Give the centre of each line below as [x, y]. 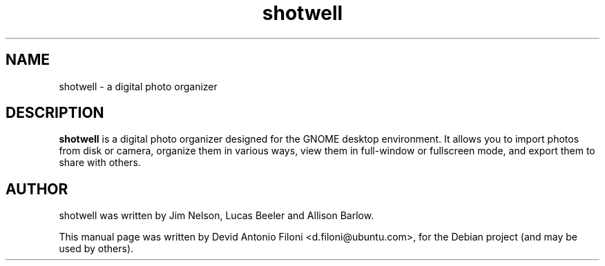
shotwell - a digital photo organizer [138, 86]
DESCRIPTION [55, 113]
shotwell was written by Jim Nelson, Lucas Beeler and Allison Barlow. [217, 216]
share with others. [100, 163]
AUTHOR [37, 189]
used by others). [96, 249]
